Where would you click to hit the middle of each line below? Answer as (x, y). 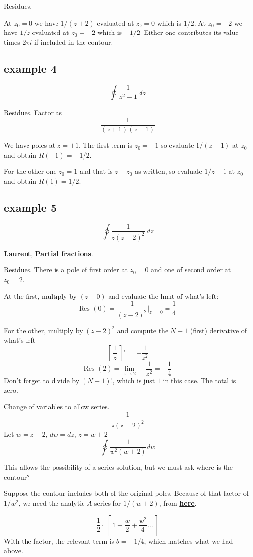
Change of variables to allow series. (57, 406)
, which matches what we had (189, 541)
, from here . (178, 503)
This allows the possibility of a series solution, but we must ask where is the (118, 467)
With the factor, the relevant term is (59, 541)
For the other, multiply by (43, 330)
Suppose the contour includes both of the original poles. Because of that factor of (126, 493)
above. (14, 550)
